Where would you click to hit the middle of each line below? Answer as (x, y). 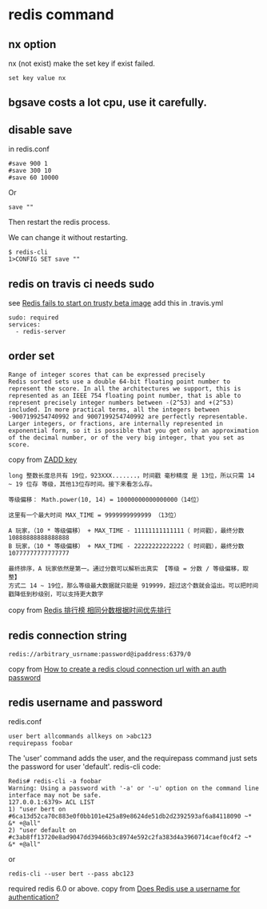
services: (25, 325)
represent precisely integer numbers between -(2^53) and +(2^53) (121, 402)
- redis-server (41, 332)
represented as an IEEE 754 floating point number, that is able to (125, 395)
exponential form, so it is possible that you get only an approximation (134, 430)
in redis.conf (29, 149)
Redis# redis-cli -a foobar (55, 782)
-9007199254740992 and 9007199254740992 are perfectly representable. (128, 416)
